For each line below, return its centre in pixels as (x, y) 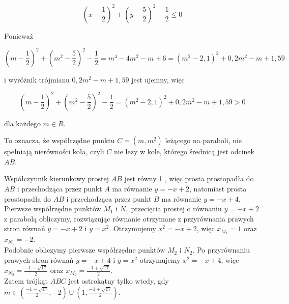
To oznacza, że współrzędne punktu (60, 140)
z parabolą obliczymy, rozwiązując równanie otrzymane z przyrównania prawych (129, 218)
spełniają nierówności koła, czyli (54, 151)
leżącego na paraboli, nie (204, 140)
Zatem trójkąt (26, 280)
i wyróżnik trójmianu (37, 79)
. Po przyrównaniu (221, 250)
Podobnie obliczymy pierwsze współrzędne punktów (85, 250)
